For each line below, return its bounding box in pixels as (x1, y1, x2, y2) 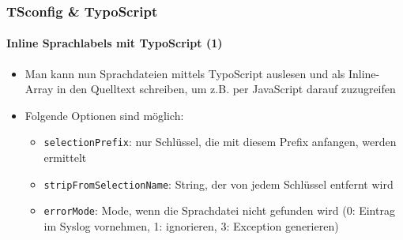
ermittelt (43, 149, 87, 166)
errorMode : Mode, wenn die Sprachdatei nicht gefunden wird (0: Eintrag (43, 202, 395, 219)
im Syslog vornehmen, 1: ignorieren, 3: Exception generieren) (43, 217, 339, 234)
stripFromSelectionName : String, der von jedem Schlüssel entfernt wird (43, 175, 394, 192)
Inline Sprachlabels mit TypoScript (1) (6, 35, 223, 51)
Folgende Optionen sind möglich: (24, 107, 184, 123)
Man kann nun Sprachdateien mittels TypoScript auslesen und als (24, 65, 345, 81)
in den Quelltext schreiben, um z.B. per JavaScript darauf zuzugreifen (56, 81, 396, 97)
